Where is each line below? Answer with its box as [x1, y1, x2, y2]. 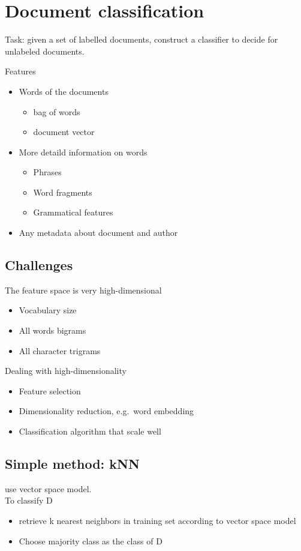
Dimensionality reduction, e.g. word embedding [19, 405, 194, 417]
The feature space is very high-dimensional [5, 283, 162, 296]
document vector [33, 125, 95, 138]
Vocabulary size [19, 304, 77, 316]
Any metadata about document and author [19, 226, 178, 239]
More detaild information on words [19, 145, 148, 158]
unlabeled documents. [5, 44, 85, 57]
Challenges [5, 256, 73, 274]
